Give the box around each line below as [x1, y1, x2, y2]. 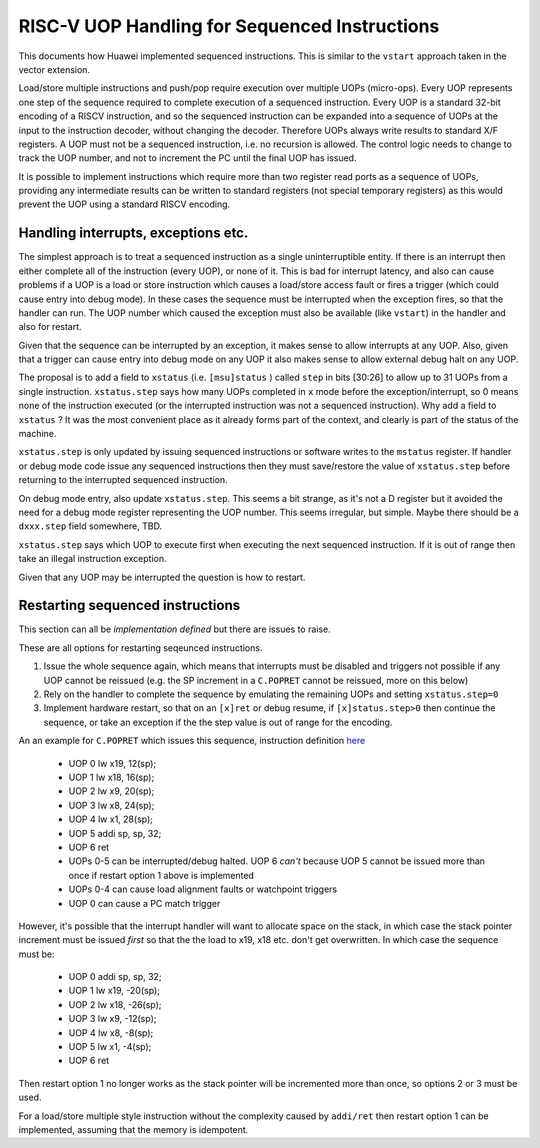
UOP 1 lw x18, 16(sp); [68, 771, 155, 783]
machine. [18, 428, 57, 440]
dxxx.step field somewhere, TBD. [18, 520, 163, 532]
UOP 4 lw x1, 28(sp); [68, 813, 154, 825]
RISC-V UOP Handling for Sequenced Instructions [18, 15, 440, 37]
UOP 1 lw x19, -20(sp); [68, 985, 160, 997]
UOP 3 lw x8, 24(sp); [68, 799, 155, 811]
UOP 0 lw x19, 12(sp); [68, 757, 157, 769]
